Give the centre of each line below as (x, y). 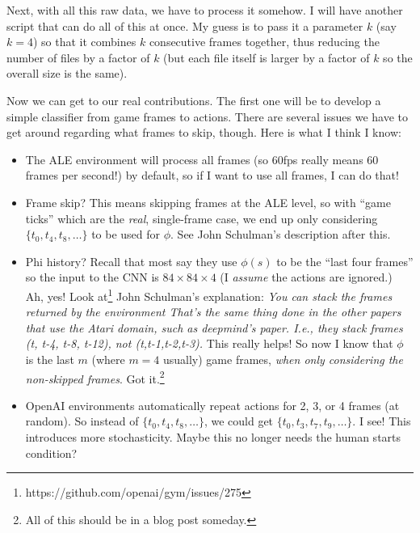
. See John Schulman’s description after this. (281, 234)
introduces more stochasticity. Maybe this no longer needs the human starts (213, 436)
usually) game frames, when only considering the (283, 359)
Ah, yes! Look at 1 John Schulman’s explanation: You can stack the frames (209, 294)
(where (108, 359)
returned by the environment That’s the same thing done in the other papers (213, 312)
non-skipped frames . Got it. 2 (95, 377)
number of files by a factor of (78, 57)
